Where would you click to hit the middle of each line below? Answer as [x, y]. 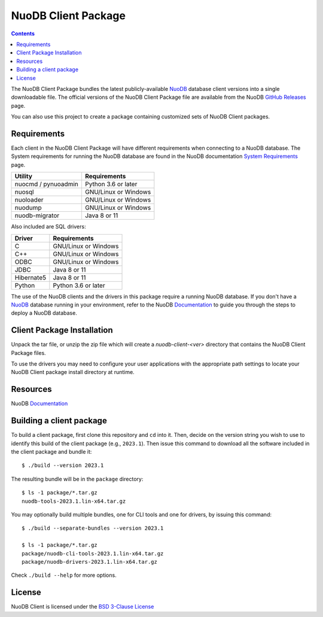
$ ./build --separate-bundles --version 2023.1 [93, 528]
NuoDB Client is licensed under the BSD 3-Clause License [83, 607]
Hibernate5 [31, 277]
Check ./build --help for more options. [64, 575]
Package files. [28, 352]
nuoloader [29, 200]
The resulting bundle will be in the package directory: [77, 479]
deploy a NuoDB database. [44, 313]
